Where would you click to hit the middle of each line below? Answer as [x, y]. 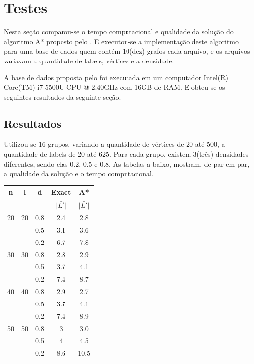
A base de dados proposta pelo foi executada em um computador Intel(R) [116, 77]
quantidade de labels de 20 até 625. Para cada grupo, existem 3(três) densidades [126, 154]
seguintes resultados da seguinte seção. [63, 96]
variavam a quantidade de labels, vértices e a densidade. [89, 60]
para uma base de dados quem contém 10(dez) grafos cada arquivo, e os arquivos [127, 51]
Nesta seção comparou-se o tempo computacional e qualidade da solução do [119, 31]
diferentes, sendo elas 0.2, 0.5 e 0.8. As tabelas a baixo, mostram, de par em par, [127, 163]
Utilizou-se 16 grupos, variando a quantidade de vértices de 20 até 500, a [115, 144]
